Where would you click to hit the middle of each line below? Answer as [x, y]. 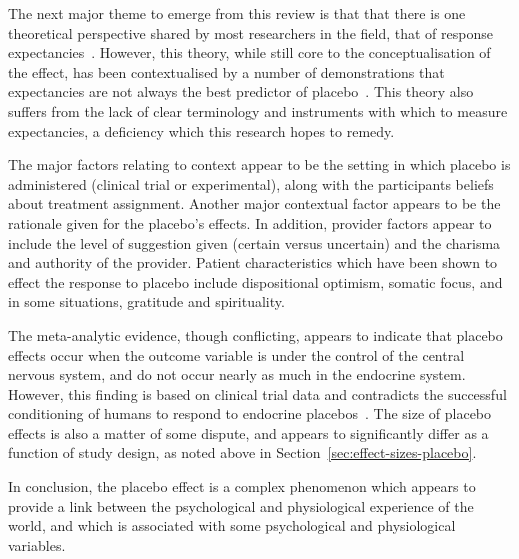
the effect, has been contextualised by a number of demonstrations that [226, 71]
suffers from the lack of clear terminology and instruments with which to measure [258, 110]
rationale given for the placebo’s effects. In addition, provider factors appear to [250, 222]
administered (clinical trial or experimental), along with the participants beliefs [251, 183]
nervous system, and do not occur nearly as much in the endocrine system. [237, 374]
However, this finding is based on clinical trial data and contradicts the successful [257, 393]
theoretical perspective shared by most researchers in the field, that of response [250, 32]
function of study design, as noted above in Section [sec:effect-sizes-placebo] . [242, 452]
